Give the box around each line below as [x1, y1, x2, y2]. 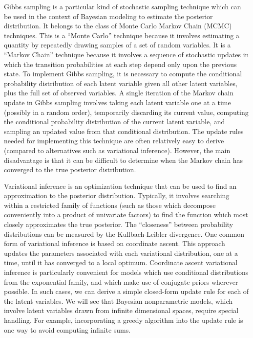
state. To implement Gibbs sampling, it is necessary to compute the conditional [4, 68, 242, 79]
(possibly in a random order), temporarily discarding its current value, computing [4, 107, 249, 117]
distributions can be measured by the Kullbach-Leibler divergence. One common [4, 228, 245, 239]
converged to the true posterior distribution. [4, 164, 136, 175]
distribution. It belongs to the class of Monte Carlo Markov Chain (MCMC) [4, 21, 232, 31]
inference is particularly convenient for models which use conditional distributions [4, 267, 249, 277]
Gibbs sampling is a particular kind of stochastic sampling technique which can [4, 1, 241, 11]
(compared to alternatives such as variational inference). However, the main [4, 145, 231, 155]
